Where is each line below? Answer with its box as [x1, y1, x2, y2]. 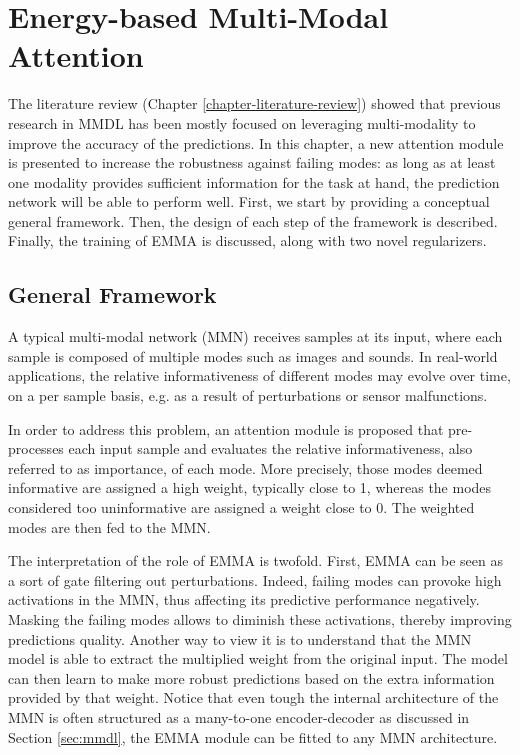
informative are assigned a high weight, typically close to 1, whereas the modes [8, 477, 492, 498]
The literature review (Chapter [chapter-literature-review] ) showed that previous [8, 93, 501, 114]
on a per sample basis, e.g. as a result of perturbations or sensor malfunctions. [8, 385, 488, 406]
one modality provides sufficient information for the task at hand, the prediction [8, 171, 500, 192]
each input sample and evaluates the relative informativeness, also [68, 438, 473, 459]
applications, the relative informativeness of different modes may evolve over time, [8, 365, 511, 386]
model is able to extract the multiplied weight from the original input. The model [8, 648, 508, 669]
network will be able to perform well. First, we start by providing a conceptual [8, 191, 490, 212]
